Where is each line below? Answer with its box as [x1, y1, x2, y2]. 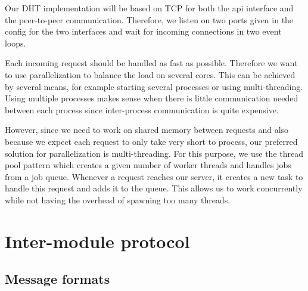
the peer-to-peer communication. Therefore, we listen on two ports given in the [5, 13, 294, 26]
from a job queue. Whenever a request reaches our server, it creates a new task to [5, 170, 303, 182]
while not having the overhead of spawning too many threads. [5, 193, 231, 206]
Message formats [5, 270, 110, 288]
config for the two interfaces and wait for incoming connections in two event [5, 25, 282, 38]
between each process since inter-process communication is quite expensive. [5, 103, 279, 116]
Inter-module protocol [5, 228, 190, 253]
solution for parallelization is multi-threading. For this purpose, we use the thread [5, 147, 303, 159]
